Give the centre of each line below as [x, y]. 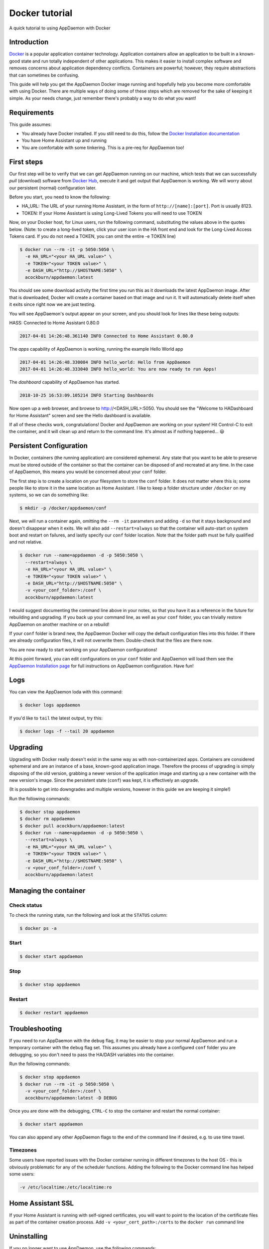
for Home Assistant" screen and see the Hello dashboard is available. [80, 415]
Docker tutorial [41, 13]
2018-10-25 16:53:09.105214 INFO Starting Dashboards [87, 395]
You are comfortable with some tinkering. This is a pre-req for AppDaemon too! [103, 147]
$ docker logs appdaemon [50, 705]
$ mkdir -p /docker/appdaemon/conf [63, 508]
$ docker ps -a [38, 929]
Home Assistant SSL [42, 1203]
